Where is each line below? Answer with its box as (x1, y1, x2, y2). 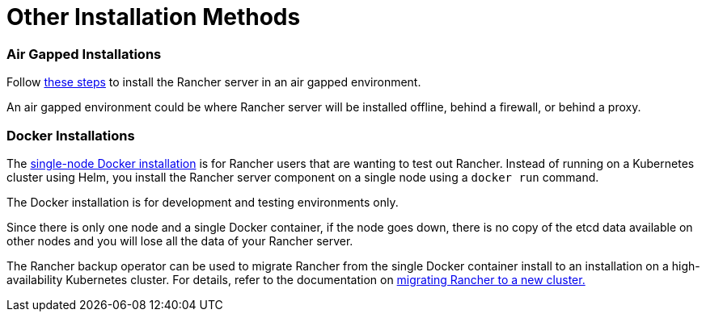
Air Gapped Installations (6, 45, 162, 62)
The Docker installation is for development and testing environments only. (6, 195, 399, 209)
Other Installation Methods (6, 3, 301, 31)
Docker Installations (6, 127, 135, 144)
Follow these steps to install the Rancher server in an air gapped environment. (6, 75, 421, 90)
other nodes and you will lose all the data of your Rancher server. (6, 233, 353, 248)
